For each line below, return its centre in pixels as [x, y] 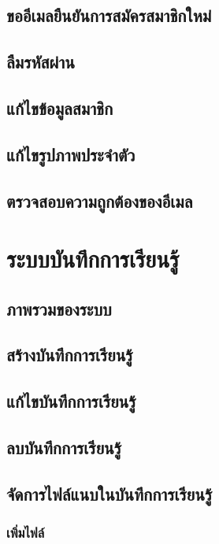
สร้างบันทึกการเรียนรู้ [70, 355]
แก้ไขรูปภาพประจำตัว [71, 154]
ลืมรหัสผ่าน [41, 62]
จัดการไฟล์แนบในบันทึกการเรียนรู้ [109, 493]
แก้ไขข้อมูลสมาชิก [60, 107]
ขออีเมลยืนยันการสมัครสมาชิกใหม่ [109, 15]
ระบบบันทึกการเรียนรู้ [93, 259]
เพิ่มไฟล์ [26, 533]
